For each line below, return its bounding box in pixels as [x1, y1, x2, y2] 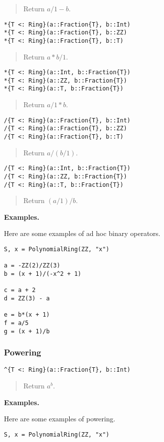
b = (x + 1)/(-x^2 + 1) [4, 270, 82, 277]
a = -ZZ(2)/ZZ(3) [4, 262, 60, 269]
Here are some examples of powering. [4, 413, 115, 424]
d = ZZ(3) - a [4, 295, 50, 302]
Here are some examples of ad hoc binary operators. [4, 228, 161, 238]
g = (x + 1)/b [4, 327, 50, 335]
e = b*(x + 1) [4, 311, 50, 319]
